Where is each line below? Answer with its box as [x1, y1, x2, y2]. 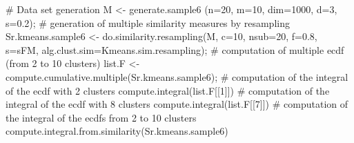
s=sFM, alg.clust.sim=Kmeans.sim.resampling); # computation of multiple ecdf [6, 42, 344, 57]
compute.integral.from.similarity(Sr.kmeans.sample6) [6, 124, 228, 138]
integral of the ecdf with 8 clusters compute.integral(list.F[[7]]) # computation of [6, 97, 348, 111]
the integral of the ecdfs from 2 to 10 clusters [6, 110, 197, 124]
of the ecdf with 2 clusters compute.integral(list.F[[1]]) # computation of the [6, 83, 330, 97]
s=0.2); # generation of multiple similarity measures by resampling [6, 15, 290, 30]
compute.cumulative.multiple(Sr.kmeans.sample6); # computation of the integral [6, 69, 348, 84]
